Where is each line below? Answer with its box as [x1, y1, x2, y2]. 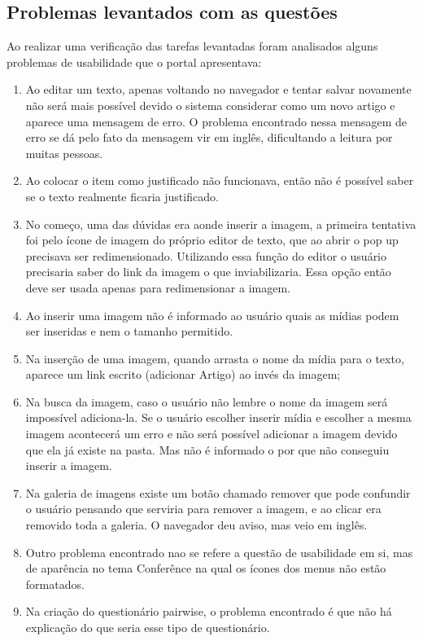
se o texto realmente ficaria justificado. [25, 187, 219, 204]
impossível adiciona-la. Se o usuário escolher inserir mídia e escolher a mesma [25, 409, 412, 426]
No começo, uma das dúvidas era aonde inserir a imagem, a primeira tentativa [25, 215, 416, 232]
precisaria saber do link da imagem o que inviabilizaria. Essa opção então [25, 263, 391, 280]
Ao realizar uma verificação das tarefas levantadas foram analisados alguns [7, 37, 378, 55]
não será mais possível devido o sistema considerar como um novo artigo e [25, 96, 395, 113]
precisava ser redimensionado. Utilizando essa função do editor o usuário [25, 247, 387, 264]
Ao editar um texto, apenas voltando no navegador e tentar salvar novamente [25, 81, 412, 98]
